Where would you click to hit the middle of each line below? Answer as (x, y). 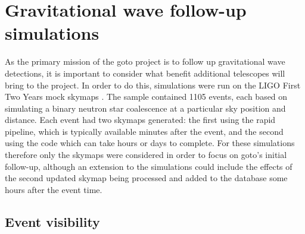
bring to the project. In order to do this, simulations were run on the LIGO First (153, 85)
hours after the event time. (54, 189)
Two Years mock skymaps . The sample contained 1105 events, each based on (146, 97)
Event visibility (52, 221)
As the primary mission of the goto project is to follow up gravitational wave (145, 61)
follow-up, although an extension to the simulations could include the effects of (149, 166)
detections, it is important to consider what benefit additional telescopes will (145, 73)
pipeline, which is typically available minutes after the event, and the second (144, 131)
